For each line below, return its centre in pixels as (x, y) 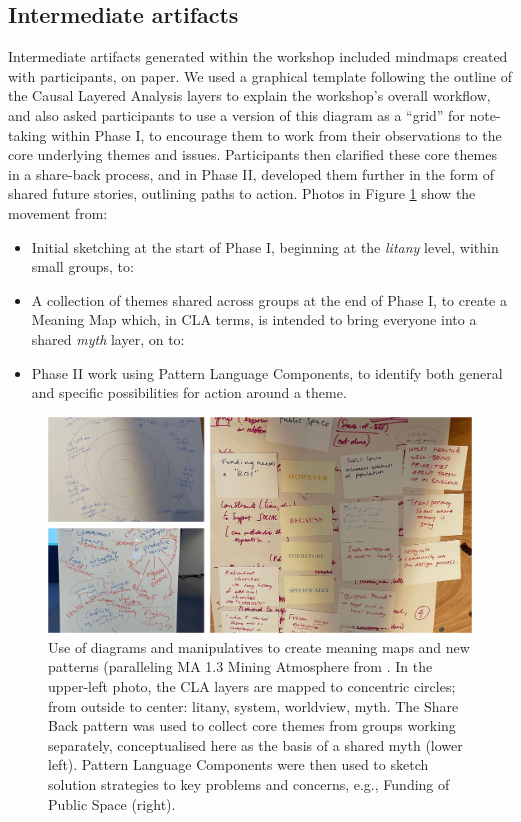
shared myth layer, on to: (108, 338)
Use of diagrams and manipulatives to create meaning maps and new (259, 646)
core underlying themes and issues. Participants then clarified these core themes (252, 154)
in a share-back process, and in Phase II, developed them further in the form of (251, 173)
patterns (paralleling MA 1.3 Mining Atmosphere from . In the (240, 666)
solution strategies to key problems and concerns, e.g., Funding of (249, 784)
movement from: (58, 212)
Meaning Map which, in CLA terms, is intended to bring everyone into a (254, 319)
